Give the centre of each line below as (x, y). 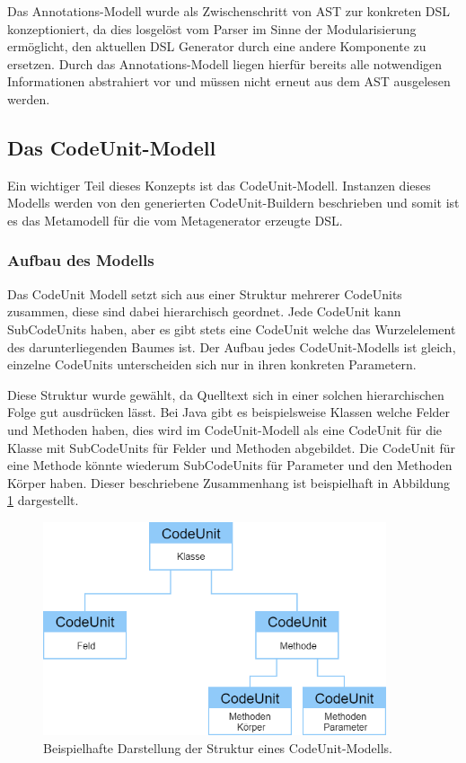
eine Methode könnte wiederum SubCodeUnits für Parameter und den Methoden (230, 465)
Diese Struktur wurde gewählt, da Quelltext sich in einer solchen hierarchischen (226, 394)
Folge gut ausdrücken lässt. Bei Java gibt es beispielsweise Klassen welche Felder (229, 412)
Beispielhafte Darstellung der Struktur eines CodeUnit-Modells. (218, 747)
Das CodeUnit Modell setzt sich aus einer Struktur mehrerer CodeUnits (205, 293)
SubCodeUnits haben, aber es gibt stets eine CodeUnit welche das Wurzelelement (232, 328)
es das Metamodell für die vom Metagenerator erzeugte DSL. (175, 220)
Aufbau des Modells (81, 260)
